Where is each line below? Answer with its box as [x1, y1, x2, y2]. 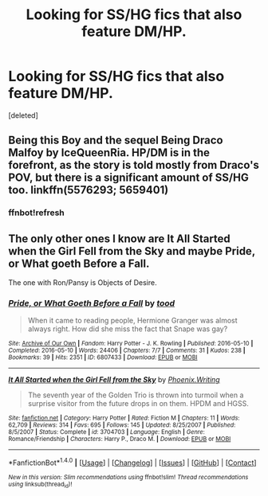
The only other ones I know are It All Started [8, 232, 231, 245]
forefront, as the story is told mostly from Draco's [8, 158, 259, 172]
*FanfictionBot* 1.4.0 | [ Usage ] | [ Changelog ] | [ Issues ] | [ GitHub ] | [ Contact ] [8, 456, 257, 467]
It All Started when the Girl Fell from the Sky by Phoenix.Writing [8, 375, 221, 385]
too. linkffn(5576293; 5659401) [8, 183, 169, 197]
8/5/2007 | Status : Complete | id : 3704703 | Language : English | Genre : [8, 428, 205, 436]
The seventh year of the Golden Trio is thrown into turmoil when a [27, 390, 244, 400]
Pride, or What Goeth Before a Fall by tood [8, 297, 175, 308]
